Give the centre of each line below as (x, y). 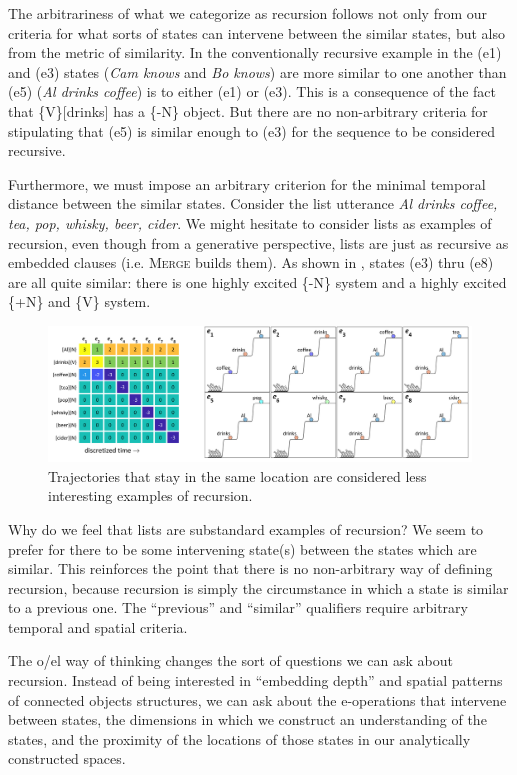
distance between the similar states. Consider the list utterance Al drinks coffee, (253, 203)
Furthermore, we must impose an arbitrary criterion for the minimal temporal (247, 183)
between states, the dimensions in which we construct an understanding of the (247, 719)
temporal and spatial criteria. (98, 626)
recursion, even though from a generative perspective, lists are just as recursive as (258, 242)
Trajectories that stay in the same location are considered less (237, 475)
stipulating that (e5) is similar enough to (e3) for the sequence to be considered (251, 130)
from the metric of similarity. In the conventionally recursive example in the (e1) (255, 52)
